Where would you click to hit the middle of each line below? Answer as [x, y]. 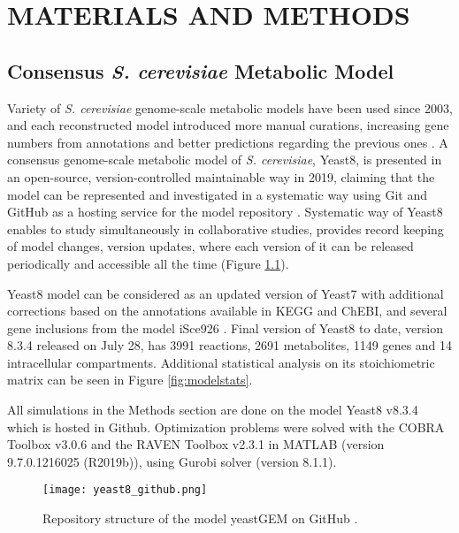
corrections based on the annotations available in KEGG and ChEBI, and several [227, 311]
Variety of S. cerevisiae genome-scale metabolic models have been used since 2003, [230, 107]
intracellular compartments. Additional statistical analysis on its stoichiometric [221, 362]
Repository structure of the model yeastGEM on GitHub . [200, 518]
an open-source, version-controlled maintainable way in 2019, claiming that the [221, 176]
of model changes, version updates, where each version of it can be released [210, 246]
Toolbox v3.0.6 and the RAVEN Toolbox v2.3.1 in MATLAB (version [196, 444]
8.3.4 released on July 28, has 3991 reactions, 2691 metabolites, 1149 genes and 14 [230, 345]
